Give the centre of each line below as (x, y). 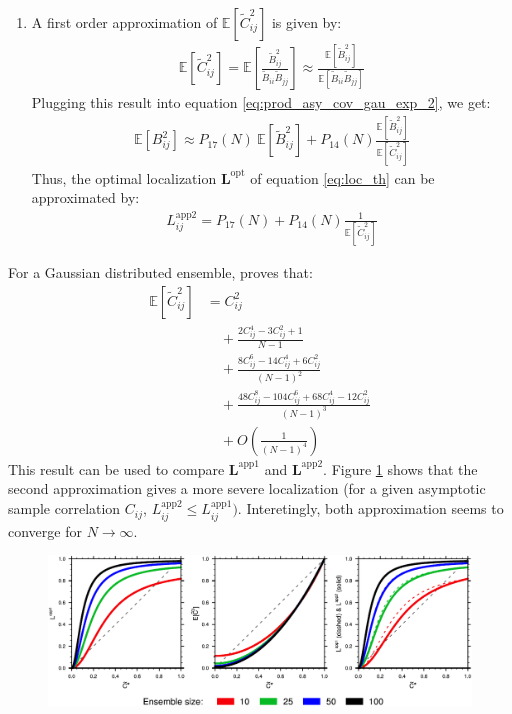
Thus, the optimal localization (124, 177)
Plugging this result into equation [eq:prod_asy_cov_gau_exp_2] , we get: (261, 102)
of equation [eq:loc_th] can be (342, 177)
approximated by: (85, 197)
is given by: (306, 22)
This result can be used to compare (116, 468)
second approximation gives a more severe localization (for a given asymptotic (247, 488)
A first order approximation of (124, 22)
